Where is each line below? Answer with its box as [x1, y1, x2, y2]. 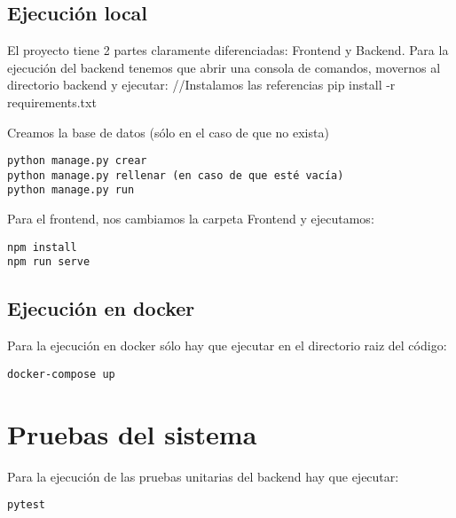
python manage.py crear [7, 154, 147, 168]
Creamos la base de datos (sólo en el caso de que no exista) [7, 122, 329, 141]
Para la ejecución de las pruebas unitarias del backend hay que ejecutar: [7, 467, 399, 485]
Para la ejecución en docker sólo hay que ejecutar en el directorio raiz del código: [7, 336, 447, 355]
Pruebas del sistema [7, 415, 257, 451]
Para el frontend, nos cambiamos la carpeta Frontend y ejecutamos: [7, 209, 374, 228]
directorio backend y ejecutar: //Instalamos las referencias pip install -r [7, 75, 396, 94]
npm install [7, 240, 77, 254]
